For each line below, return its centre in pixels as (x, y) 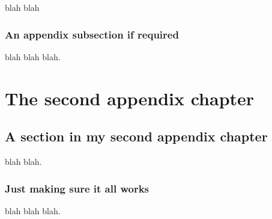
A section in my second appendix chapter (136, 136)
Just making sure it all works (77, 188)
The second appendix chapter (130, 98)
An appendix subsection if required (92, 34)
